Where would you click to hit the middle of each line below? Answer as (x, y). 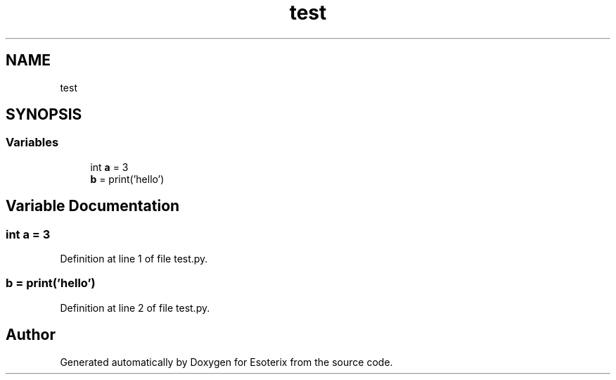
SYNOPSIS (44, 115)
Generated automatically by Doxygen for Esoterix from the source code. (226, 362)
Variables (32, 142)
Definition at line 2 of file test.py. (135, 308)
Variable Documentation (93, 206)
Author (31, 335)
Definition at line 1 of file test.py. (134, 259)
